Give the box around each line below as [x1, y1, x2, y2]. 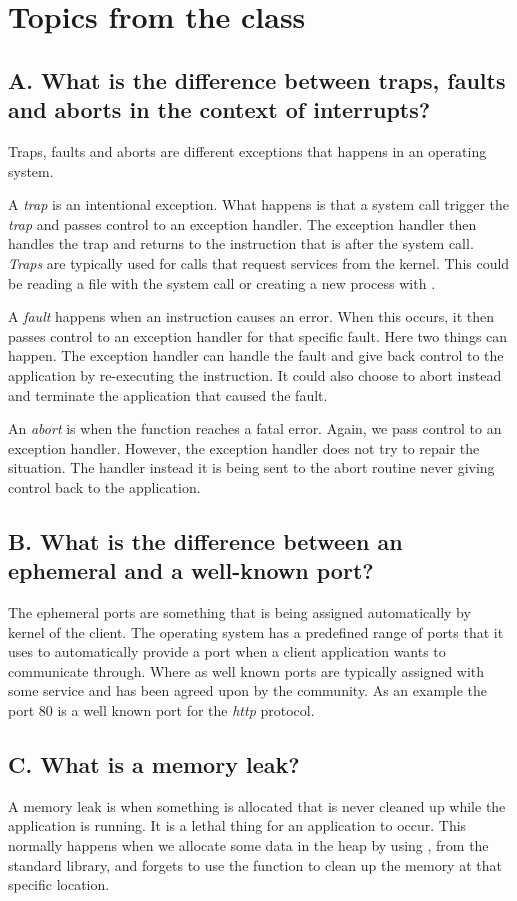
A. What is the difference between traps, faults [8, 64, 506, 95]
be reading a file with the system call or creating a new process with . [8, 272, 436, 293]
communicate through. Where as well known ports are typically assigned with [8, 660, 485, 681]
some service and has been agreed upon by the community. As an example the [8, 680, 488, 701]
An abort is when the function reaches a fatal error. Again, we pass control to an [8, 418, 502, 439]
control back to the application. [8, 476, 201, 497]
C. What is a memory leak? [8, 749, 300, 780]
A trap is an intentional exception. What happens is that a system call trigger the [8, 194, 510, 215]
